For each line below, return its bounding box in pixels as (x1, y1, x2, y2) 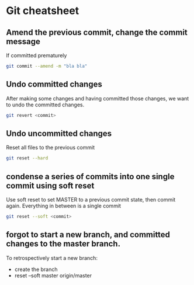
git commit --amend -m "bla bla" (6, 63, 88, 69)
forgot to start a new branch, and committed (6, 230, 171, 240)
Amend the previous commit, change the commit (6, 27, 188, 37)
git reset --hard (6, 155, 49, 161)
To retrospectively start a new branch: (6, 254, 98, 261)
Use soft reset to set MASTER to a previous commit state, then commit (6, 196, 176, 203)
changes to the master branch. (6, 239, 121, 249)
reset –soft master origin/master (14, 272, 92, 279)
